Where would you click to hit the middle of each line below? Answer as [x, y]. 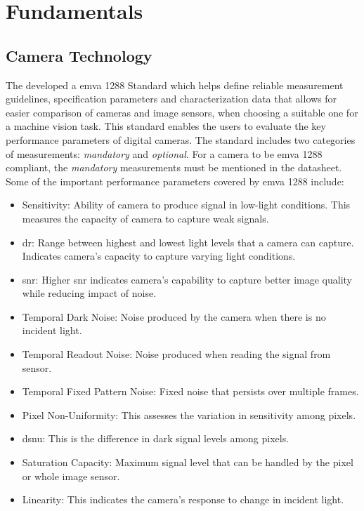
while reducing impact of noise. [89, 293]
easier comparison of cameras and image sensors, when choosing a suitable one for [182, 112]
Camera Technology [79, 55]
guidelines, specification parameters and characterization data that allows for [171, 99]
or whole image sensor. [71, 476]
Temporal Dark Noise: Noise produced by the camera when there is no [174, 316]
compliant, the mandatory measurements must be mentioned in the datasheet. [174, 167]
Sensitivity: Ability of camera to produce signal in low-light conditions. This [186, 205]
